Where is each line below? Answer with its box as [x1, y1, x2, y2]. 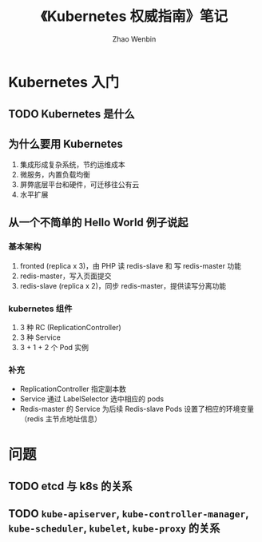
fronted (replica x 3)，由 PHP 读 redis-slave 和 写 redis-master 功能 [19, 261, 242, 270]
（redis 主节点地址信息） [19, 414, 102, 424]
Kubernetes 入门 [8, 73, 120, 91]
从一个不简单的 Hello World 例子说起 [8, 215, 189, 229]
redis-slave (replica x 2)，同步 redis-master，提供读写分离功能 [19, 281, 227, 290]
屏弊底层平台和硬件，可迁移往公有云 [19, 180, 140, 189]
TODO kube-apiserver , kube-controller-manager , [8, 507, 249, 520]
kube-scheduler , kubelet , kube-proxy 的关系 [8, 521, 220, 536]
